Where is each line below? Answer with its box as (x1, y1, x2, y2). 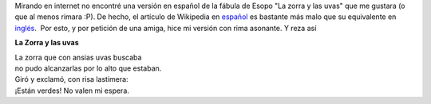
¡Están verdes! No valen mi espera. (14, 86, 129, 95)
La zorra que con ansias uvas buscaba (14, 52, 142, 62)
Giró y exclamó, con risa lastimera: (14, 75, 129, 84)
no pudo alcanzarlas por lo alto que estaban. (14, 64, 162, 73)
